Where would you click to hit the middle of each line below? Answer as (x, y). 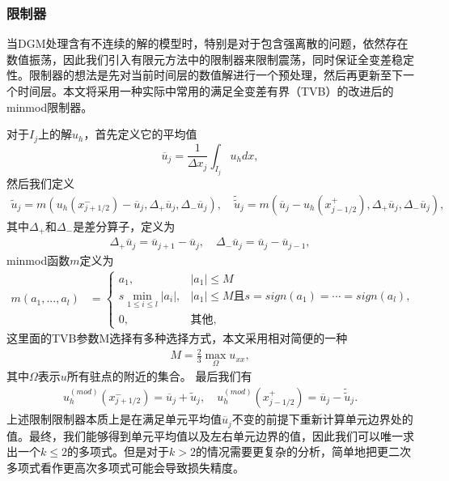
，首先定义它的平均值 (140, 134)
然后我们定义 (40, 183)
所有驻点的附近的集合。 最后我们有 (159, 376)
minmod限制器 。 (50, 106)
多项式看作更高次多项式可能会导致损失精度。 (125, 467)
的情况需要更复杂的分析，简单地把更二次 (303, 451)
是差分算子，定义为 (124, 226)
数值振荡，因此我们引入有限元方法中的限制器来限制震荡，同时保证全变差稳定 (210, 59)
